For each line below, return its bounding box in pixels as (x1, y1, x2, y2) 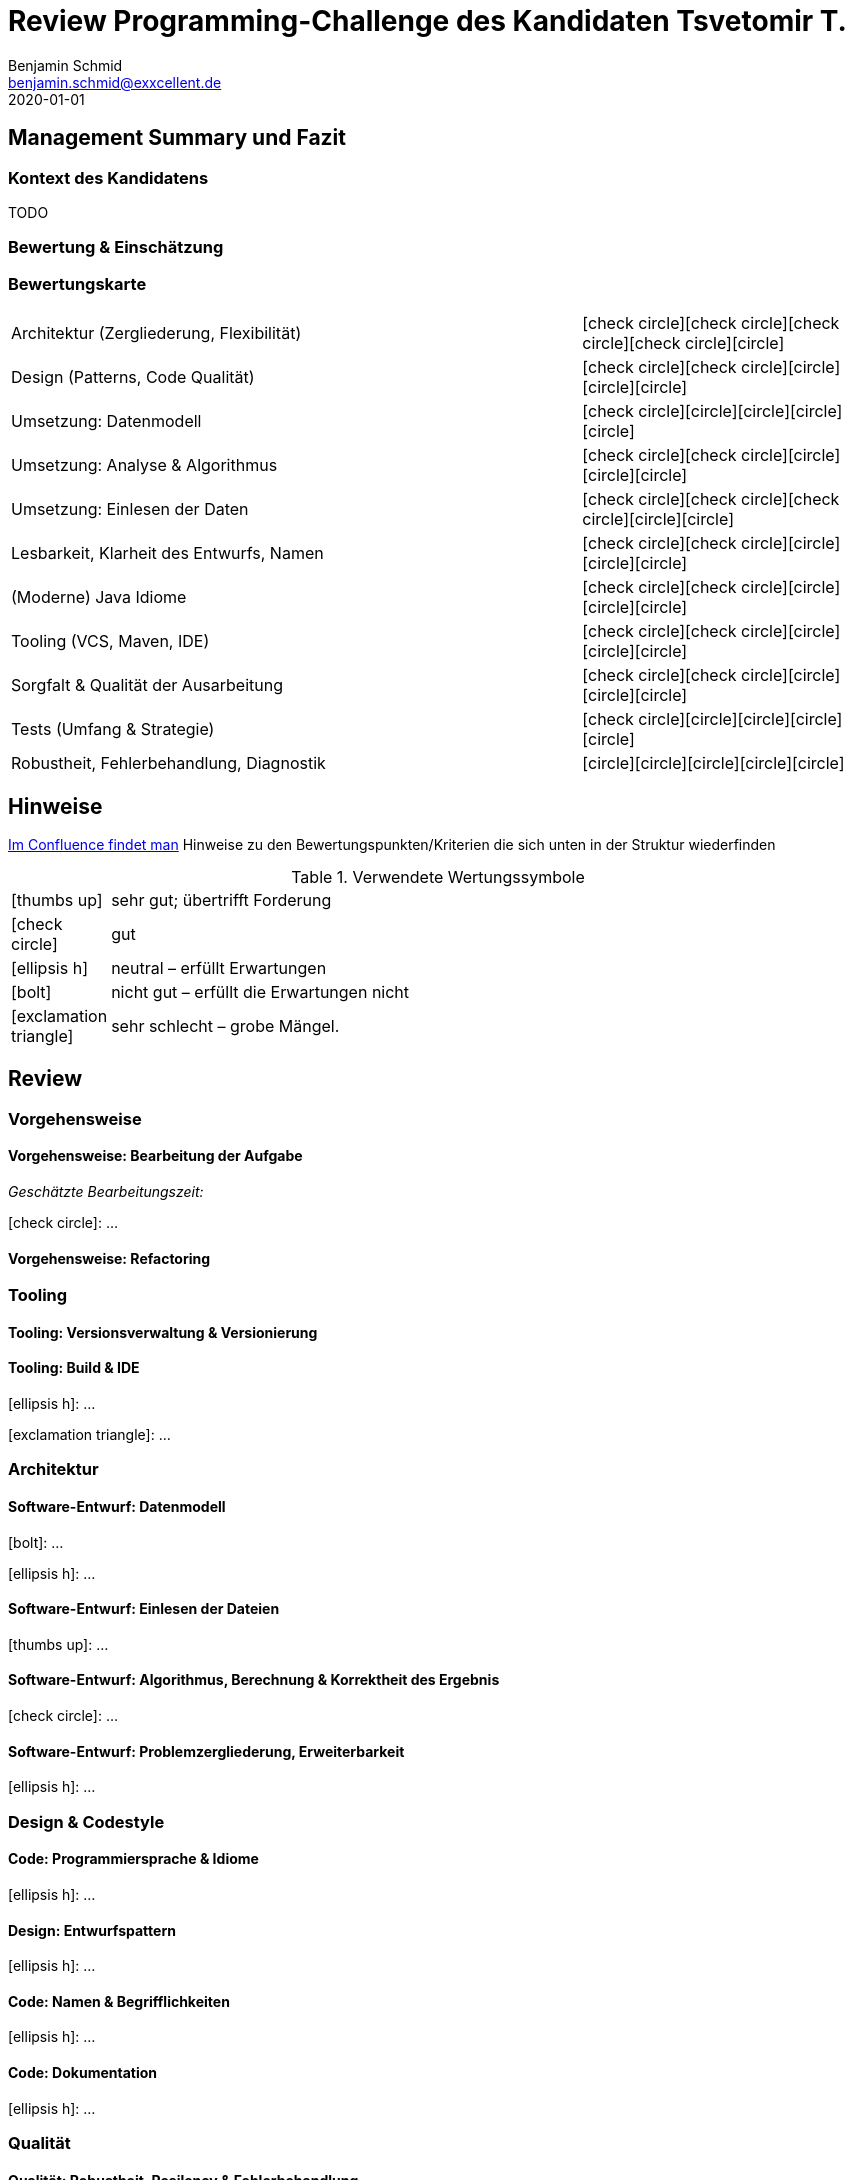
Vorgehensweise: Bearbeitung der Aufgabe (8, 1147, 303, 1165)
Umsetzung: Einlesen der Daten (11, 499, 249, 520)
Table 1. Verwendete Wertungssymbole (291, 866, 585, 887)
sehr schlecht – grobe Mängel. (111, 1015, 340, 1036)
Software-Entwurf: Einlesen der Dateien (8, 1600, 280, 1618)
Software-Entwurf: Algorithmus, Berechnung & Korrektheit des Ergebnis (8, 1671, 500, 1689)
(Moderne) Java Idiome (11, 587, 187, 608)
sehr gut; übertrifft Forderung (111, 889, 332, 910)
